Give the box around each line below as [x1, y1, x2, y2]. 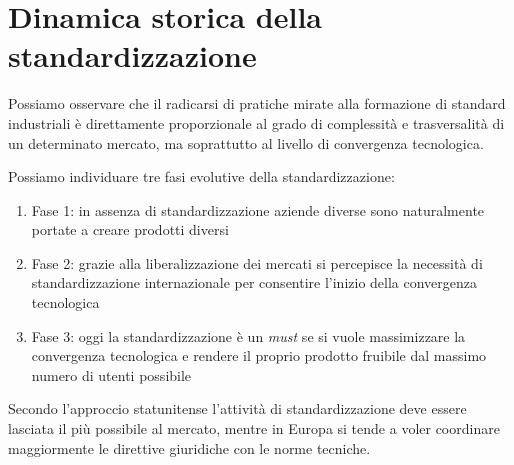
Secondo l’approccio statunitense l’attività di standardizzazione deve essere [8, 398, 467, 419]
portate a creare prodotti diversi [31, 219, 229, 240]
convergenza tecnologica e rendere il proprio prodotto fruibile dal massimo [31, 345, 487, 366]
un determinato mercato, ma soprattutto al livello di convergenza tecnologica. [8, 132, 484, 153]
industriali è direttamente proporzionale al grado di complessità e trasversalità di [8, 112, 505, 133]
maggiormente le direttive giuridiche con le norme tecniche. [8, 437, 371, 458]
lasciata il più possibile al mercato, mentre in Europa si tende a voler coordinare [8, 418, 500, 439]
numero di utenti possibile [31, 364, 192, 385]
